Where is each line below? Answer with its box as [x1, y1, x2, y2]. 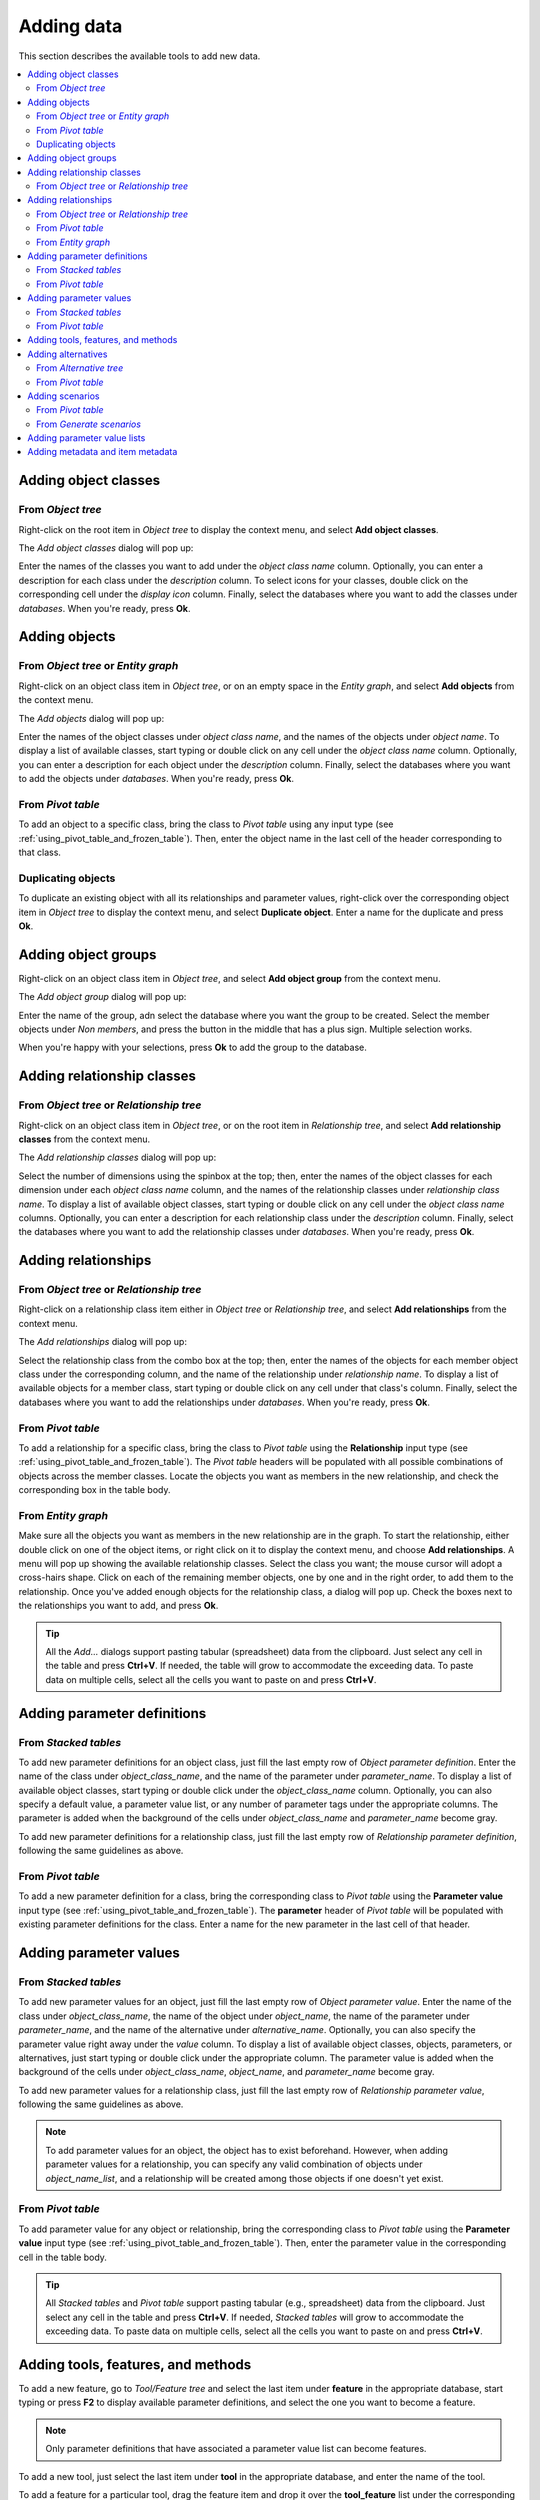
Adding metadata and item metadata [27, 446, 178, 458]
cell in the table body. [18, 2251, 107, 2263]
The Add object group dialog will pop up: [18, 991, 187, 1003]
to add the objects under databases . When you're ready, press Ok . [18, 773, 295, 785]
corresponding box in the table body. [18, 1484, 171, 1496]
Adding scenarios [27, 390, 100, 402]
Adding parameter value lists [27, 432, 146, 444]
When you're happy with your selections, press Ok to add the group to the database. [18, 1041, 367, 1054]
